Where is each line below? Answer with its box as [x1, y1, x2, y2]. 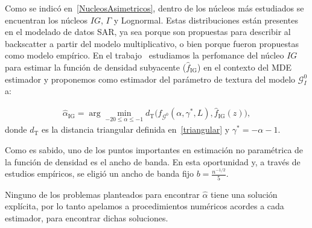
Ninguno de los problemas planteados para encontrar [5, 188, 200, 200]
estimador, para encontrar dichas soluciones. [5, 211, 168, 224]
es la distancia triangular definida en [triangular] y [42, 123, 230, 136]
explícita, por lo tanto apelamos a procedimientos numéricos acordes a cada [5, 200, 284, 212]
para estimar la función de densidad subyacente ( [5, 60, 186, 73]
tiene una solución [211, 188, 278, 200]
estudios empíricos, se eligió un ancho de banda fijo [5, 167, 194, 180]
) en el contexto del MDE [197, 60, 291, 73]
